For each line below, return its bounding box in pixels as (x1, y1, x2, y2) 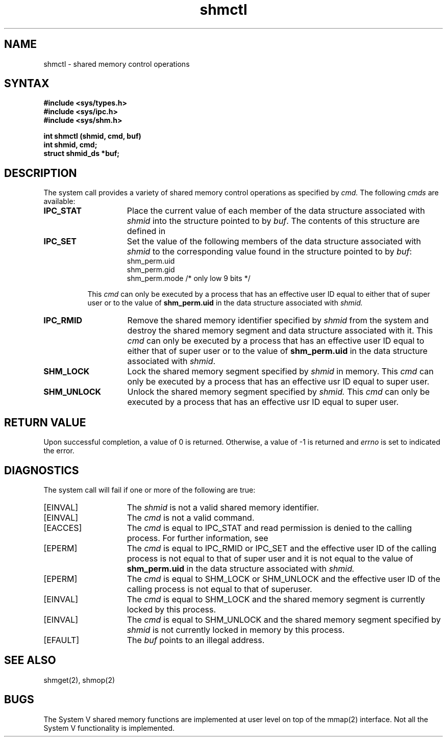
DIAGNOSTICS (4, 464, 79, 477)
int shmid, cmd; (43, 140, 97, 149)
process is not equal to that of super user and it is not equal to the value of (127, 553, 413, 564)
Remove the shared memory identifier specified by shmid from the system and (127, 315, 429, 326)
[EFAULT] (43, 634, 80, 645)
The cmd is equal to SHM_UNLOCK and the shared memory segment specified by (127, 614, 441, 625)
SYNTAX (4, 77, 49, 90)
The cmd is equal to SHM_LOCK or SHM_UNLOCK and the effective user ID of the (127, 573, 440, 584)
